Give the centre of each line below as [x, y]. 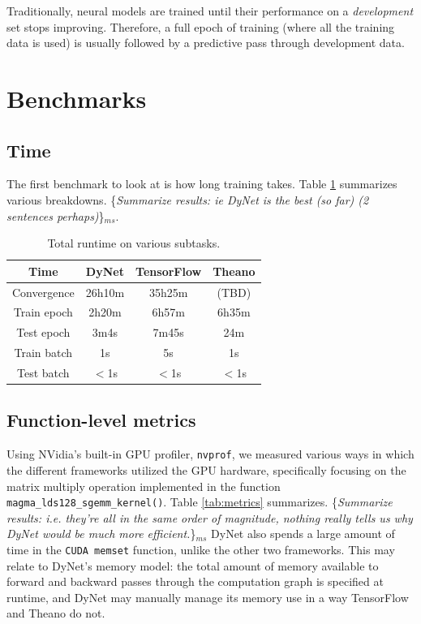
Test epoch [43, 332]
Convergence [43, 292]
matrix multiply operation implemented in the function [144, 486]
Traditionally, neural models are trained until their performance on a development [210, 11]
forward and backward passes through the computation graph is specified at [195, 581]
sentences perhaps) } [56, 215]
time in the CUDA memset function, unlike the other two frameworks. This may [201, 549]
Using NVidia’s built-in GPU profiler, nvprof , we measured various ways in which [210, 454]
